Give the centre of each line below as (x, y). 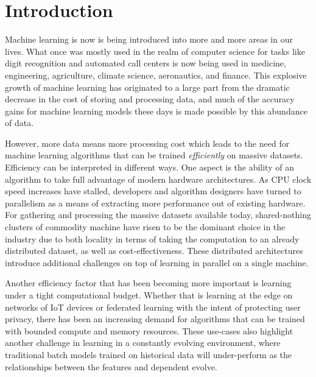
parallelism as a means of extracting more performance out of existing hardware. (155, 203)
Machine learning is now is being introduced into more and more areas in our (149, 39)
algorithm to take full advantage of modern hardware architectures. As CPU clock (158, 179)
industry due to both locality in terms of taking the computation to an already (152, 238)
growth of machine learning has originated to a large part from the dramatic (147, 87)
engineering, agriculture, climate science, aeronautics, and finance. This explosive (156, 75)
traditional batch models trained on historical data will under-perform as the (149, 354)
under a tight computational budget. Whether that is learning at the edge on (149, 295)
